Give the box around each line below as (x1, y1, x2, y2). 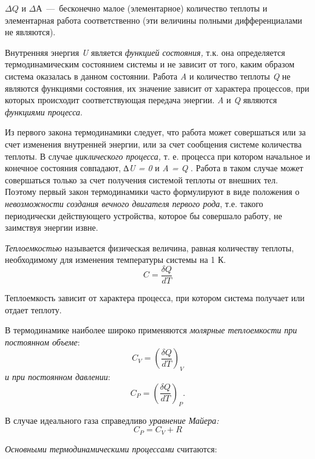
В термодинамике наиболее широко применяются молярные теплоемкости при (5, 324, 297, 336)
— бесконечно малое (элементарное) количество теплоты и (46, 2, 268, 14)
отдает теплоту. (5, 303, 62, 316)
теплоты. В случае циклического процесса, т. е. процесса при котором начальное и (5, 149, 310, 162)
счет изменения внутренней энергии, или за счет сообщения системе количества (5, 137, 302, 150)
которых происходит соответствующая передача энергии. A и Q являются (5, 93, 277, 106)
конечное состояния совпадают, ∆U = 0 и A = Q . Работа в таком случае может (5, 161, 303, 174)
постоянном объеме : (5, 335, 80, 348)
